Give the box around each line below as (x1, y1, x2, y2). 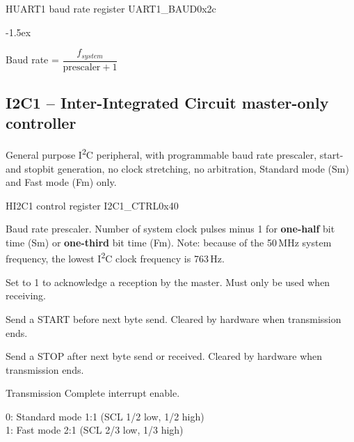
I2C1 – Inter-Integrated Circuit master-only (6, 92, 329, 113)
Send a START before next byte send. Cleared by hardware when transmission (6, 311, 341, 326)
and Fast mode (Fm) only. (6, 175, 117, 189)
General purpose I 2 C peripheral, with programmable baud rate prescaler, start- (6, 145, 344, 161)
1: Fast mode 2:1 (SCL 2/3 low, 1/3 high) (6, 423, 184, 437)
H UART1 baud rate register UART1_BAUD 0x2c (6, 1, 216, 15)
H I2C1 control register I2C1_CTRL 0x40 (6, 198, 179, 212)
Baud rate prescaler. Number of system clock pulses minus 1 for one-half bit (6, 221, 335, 236)
